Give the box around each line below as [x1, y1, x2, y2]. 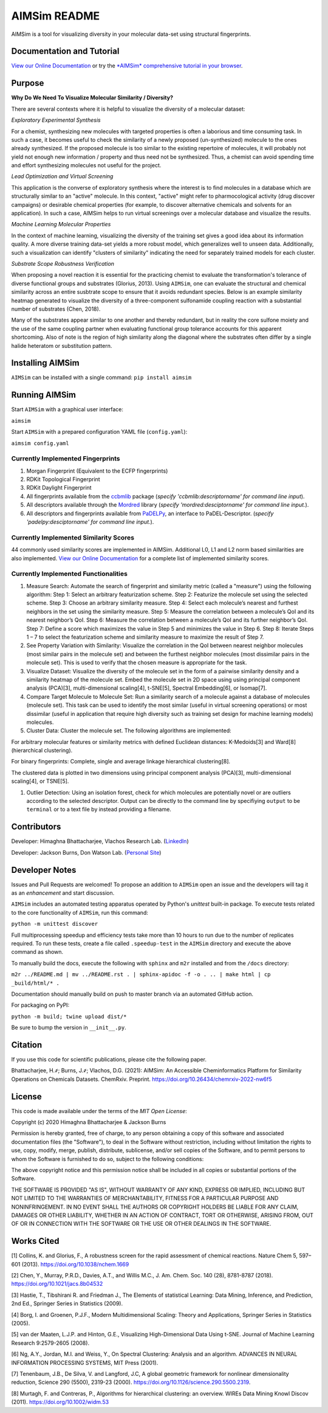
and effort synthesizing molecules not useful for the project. [11, 162, 162, 169]
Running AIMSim [11, 390, 76, 400]
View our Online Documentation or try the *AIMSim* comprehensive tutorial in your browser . [11, 62, 243, 69]
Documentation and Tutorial [11, 46, 120, 57]
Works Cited [11, 1236, 60, 1246]
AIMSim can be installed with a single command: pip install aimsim [11, 374, 192, 381]
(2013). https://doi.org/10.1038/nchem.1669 [21, 1260, 129, 1268]
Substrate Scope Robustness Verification [11, 260, 115, 267]
